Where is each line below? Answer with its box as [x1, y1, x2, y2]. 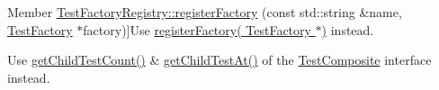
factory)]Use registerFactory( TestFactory [83, 20, 311, 39]
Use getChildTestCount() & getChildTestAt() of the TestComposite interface [7, 50, 432, 69]
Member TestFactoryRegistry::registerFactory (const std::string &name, [7, 3, 402, 21]
